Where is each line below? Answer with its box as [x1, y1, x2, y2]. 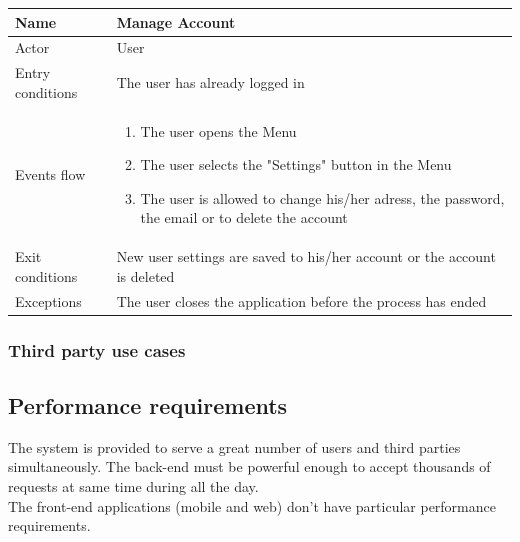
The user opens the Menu [140, 120, 297, 141]
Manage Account [116, 11, 236, 32]
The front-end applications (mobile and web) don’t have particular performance [8, 495, 496, 516]
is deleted [116, 265, 175, 286]
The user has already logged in [116, 71, 305, 92]
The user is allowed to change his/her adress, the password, [140, 187, 505, 208]
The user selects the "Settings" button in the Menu [140, 154, 452, 175]
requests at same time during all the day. [8, 476, 259, 497]
